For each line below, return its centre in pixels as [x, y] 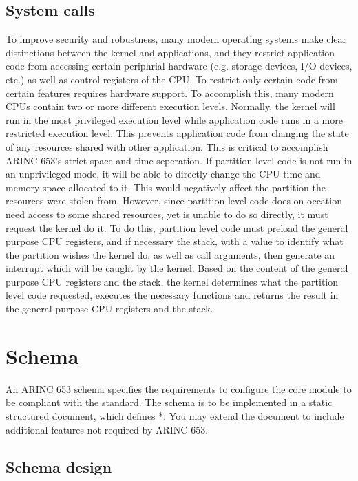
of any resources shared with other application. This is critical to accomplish [167, 146]
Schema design [59, 466]
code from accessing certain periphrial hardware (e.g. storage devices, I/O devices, [179, 66]
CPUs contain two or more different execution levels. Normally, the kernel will [170, 106]
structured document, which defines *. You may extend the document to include [175, 415]
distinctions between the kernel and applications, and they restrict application [170, 52]
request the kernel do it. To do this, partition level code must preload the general [177, 227]
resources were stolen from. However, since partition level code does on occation [174, 201]
